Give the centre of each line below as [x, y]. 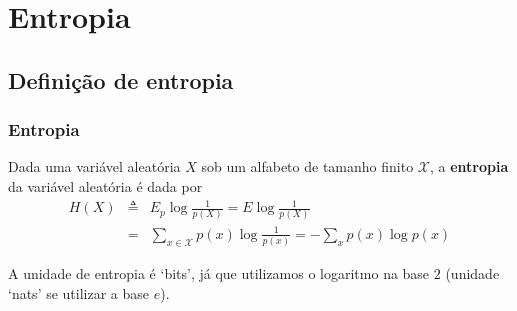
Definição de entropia [121, 79]
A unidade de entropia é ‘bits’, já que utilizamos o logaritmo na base [219, 273]
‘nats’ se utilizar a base [79, 292]
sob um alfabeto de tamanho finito [307, 166]
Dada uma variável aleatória [94, 166]
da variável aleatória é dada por [105, 185]
